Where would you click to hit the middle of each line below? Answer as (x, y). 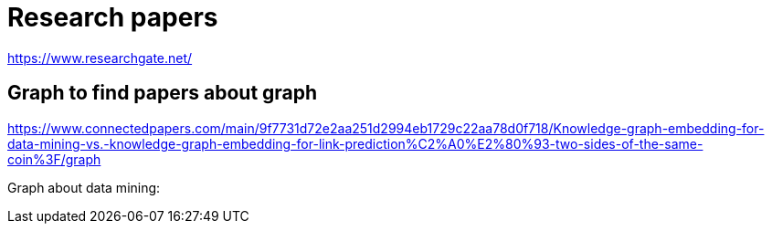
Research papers (113, 17)
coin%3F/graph (54, 159)
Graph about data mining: (84, 187)
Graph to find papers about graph (163, 93)
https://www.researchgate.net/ (100, 58)
